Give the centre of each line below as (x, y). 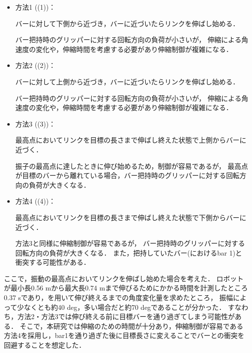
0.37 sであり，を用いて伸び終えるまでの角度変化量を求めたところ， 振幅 (118, 297)
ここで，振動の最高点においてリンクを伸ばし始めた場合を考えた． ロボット (124, 278)
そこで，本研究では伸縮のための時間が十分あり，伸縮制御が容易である (131, 326)
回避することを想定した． (45, 345)
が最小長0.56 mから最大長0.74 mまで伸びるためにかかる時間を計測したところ (126, 288)
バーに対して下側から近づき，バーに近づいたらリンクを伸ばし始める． (127, 23)
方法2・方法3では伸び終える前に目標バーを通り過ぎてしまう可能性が (126, 316)
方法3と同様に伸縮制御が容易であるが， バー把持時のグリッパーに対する (130, 243)
